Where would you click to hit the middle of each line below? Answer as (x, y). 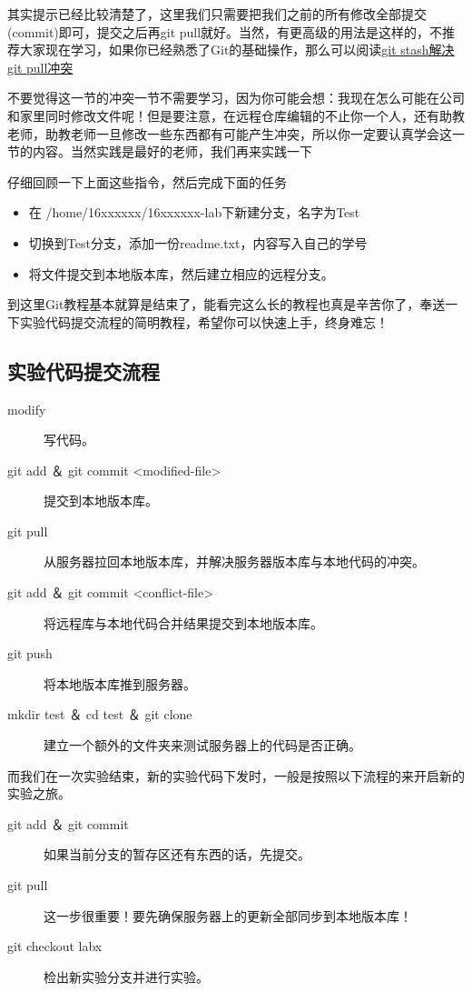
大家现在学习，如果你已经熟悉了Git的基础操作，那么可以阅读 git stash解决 (237, 50)
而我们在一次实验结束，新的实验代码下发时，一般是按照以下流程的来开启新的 (236, 775)
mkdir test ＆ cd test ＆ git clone (100, 714)
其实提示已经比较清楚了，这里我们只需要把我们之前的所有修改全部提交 (217, 14)
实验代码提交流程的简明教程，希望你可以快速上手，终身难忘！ (204, 321)
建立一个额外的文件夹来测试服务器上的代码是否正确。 (202, 745)
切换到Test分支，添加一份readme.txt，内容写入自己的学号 (198, 242)
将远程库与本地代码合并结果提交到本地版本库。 (183, 622)
